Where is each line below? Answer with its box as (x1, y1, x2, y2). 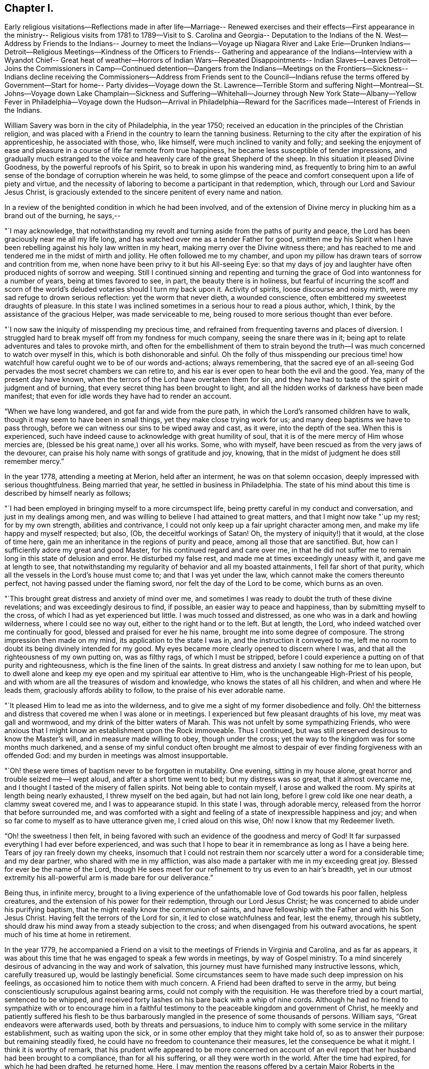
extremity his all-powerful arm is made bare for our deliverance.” (4, 873, 213, 882)
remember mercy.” (4, 457, 64, 466)
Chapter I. (4, 2, 54, 14)
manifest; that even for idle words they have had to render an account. (4, 392, 231, 401)
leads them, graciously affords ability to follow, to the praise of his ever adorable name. (4, 686, 285, 695)
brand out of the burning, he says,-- (4, 211, 121, 220)
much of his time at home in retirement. (4, 930, 131, 939)
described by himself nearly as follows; (4, 489, 131, 498)
